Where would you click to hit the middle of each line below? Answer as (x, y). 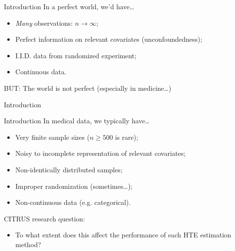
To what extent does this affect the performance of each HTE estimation (123, 235)
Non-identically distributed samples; (69, 169)
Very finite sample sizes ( (52, 137)
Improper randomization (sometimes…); (74, 186)
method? (28, 244)
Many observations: (44, 23)
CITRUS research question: (45, 218)
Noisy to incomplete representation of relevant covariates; (100, 153)
